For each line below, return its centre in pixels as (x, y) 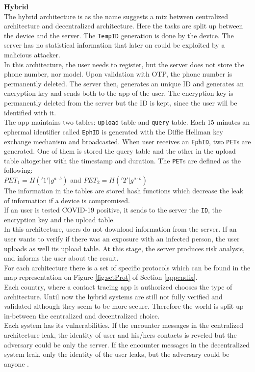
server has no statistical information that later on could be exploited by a (115, 45)
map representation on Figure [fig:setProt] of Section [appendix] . (101, 277)
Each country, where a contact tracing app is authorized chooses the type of (118, 287)
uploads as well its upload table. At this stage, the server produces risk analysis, (124, 248)
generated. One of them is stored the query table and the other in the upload (120, 151)
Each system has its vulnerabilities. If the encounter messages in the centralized (124, 325)
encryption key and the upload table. (60, 219)
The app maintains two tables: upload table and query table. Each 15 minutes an (127, 122)
